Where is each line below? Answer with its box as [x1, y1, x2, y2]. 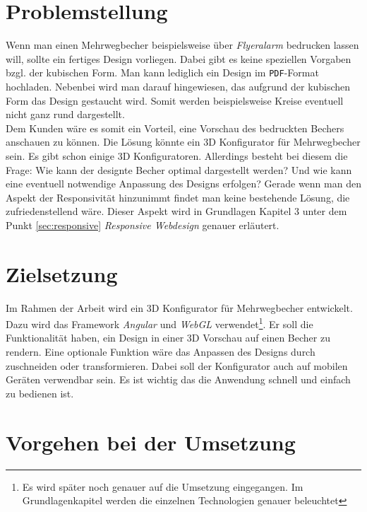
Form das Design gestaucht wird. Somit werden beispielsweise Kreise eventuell [6, 93, 344, 107]
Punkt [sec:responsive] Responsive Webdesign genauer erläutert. [6, 217, 279, 232]
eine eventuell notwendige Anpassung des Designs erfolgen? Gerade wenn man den [6, 176, 361, 191]
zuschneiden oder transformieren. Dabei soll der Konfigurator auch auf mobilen [6, 358, 348, 373]
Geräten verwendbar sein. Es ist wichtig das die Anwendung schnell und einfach [6, 372, 351, 387]
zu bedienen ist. [6, 385, 74, 400]
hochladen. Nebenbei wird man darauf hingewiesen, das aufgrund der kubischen [6, 78, 351, 93]
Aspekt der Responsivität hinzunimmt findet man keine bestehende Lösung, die [6, 190, 350, 204]
